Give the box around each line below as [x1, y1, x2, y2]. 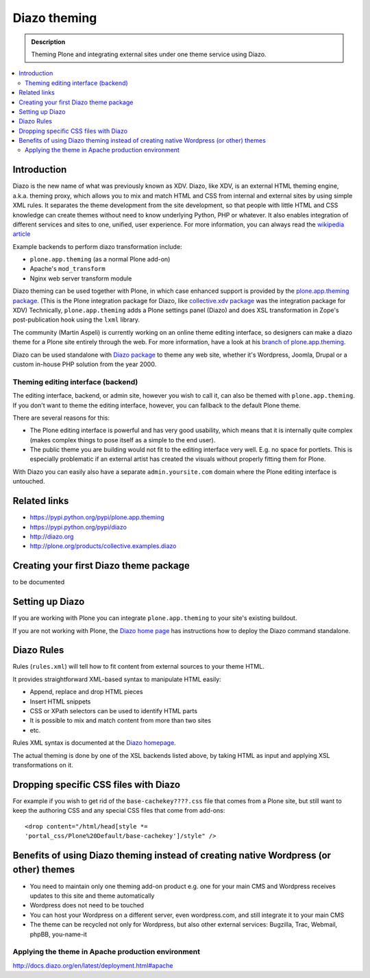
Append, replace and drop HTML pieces [29, 688, 143, 696]
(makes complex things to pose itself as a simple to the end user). [29, 436, 216, 444]
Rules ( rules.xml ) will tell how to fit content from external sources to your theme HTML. [12, 663, 265, 671]
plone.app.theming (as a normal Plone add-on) [29, 255, 171, 263]
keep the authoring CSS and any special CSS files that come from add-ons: [12, 807, 225, 815]
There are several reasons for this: [12, 414, 110, 422]
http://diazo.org [29, 532, 74, 540]
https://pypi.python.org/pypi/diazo [29, 523, 127, 531]
